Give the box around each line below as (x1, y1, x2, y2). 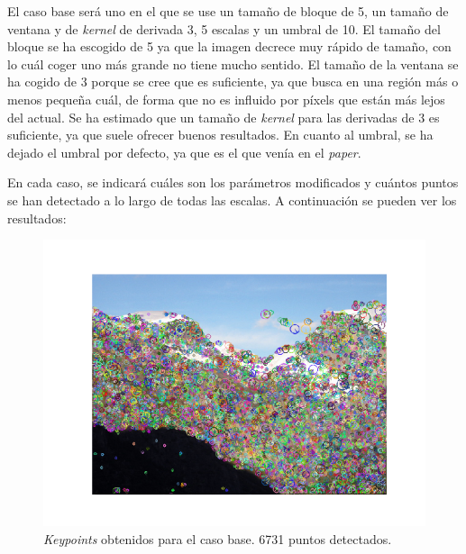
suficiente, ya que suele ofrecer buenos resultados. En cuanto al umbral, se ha (7, 125, 434, 144)
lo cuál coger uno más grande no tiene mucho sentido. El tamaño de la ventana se (7, 54, 459, 73)
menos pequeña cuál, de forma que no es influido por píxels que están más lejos (7, 89, 445, 108)
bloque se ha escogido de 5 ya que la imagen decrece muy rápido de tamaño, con (7, 37, 452, 56)
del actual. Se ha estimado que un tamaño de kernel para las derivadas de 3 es (7, 107, 440, 126)
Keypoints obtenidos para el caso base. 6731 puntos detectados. (43, 529, 392, 548)
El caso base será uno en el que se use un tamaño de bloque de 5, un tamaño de (7, 2, 449, 20)
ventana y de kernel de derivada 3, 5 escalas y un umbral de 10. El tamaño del (7, 19, 441, 38)
